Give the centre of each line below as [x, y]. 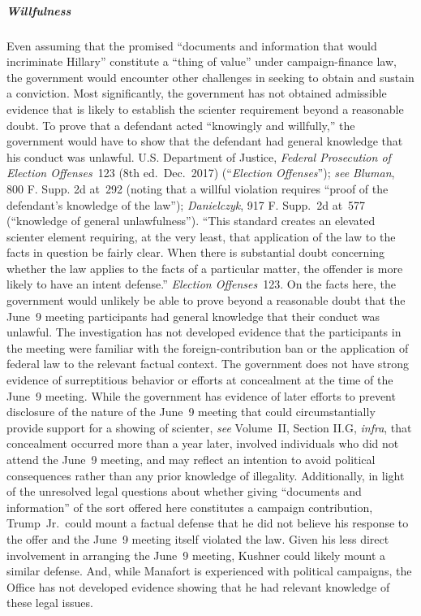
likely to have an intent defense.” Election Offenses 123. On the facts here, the [202, 284]
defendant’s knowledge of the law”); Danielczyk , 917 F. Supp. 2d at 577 [186, 204]
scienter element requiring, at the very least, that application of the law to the [201, 236]
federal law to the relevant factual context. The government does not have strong [208, 364]
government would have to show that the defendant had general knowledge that [205, 141]
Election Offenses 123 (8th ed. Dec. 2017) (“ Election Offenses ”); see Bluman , [201, 173]
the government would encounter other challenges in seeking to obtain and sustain [210, 77]
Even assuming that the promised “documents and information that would [192, 45]
